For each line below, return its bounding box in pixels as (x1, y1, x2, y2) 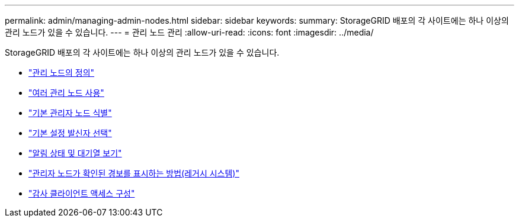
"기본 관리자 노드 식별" (28, 108, 112, 118)
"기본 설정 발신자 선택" (28, 128, 112, 138)
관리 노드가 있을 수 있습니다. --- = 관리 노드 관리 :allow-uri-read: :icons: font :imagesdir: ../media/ (5, 27, 374, 37)
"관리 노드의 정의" (28, 67, 95, 78)
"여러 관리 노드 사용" (28, 88, 104, 98)
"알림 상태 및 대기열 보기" (28, 148, 122, 158)
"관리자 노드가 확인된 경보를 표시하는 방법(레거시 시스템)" (28, 168, 239, 178)
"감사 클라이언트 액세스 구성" (28, 188, 135, 198)
